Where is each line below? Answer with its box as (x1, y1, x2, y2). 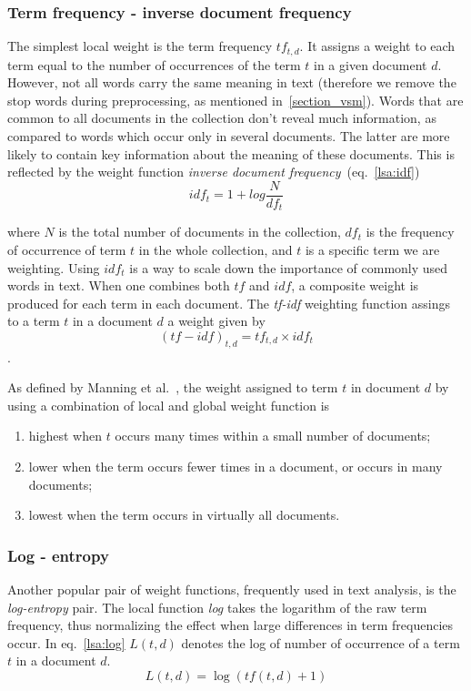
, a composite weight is (291, 276, 419, 295)
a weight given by (167, 311, 266, 330)
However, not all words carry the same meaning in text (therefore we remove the (7, 73, 456, 92)
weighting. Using (7, 258, 100, 277)
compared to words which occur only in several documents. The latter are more (7, 127, 450, 146)
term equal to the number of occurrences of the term (7, 55, 301, 74)
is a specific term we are (305, 239, 440, 259)
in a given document (314, 55, 427, 74)
